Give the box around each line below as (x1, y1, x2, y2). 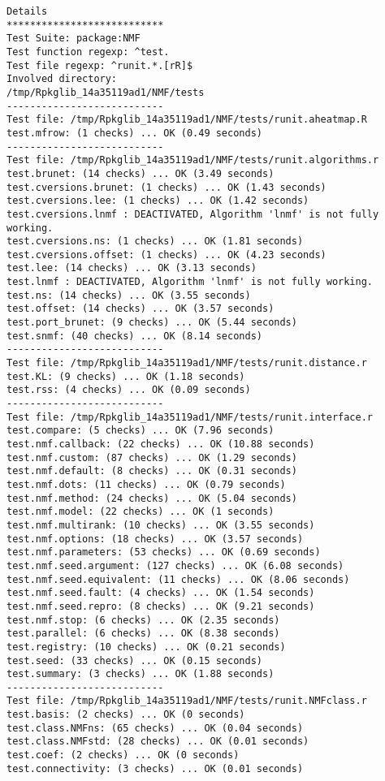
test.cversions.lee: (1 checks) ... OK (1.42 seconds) (6, 195, 309, 207)
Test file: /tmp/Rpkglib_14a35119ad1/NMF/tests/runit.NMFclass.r (6, 695, 367, 707)
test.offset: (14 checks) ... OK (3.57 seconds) (6, 303, 275, 315)
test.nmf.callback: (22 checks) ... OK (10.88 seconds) (6, 438, 315, 450)
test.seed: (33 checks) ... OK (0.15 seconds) (6, 654, 262, 667)
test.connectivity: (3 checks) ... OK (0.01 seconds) (6, 762, 304, 775)
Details (6, 6, 48, 17)
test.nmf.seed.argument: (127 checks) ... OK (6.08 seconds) (6, 559, 344, 572)
